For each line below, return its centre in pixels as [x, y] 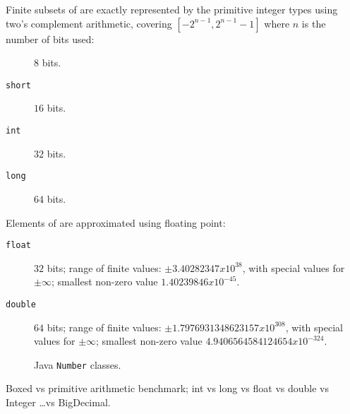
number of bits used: [50, 39]
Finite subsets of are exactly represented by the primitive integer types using [172, 9]
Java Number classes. [78, 364]
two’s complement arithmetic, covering [89, 23]
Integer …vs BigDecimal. [58, 402]
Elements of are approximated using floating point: [116, 222]
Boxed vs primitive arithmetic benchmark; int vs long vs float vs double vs [168, 388]
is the [314, 23]
